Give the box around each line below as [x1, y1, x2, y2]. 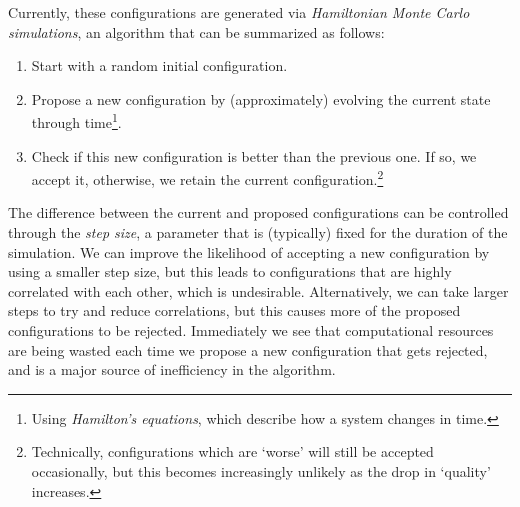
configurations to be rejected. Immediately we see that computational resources [8, 320, 494, 341]
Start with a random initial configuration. [31, 55, 288, 76]
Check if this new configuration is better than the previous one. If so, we [31, 145, 477, 166]
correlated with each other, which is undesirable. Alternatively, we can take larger [8, 280, 509, 301]
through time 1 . [31, 109, 122, 133]
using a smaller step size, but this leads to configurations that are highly [8, 261, 452, 282]
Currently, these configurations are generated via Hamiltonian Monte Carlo [8, 2, 470, 22]
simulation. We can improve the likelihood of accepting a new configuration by [8, 241, 490, 262]
